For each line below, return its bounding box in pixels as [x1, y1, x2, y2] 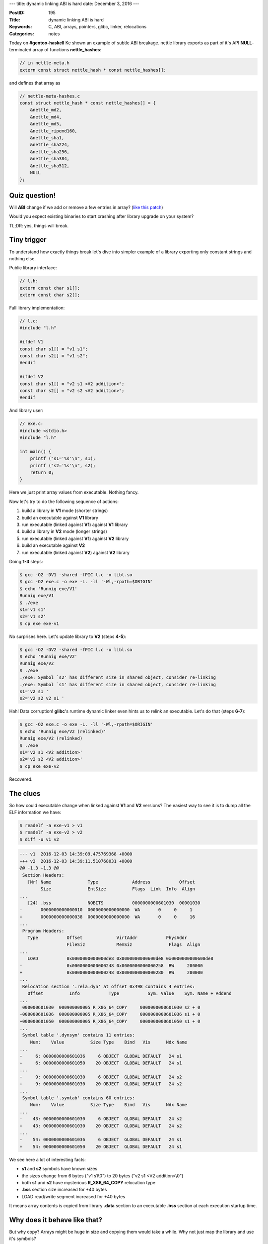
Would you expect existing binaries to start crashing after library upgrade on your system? [9, 213, 194, 219]
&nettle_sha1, [30, 135, 65, 141]
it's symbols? [9, 1236, 36, 1242]
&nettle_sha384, [30, 156, 69, 162]
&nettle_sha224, [30, 142, 69, 148]
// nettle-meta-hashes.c [19, 93, 80, 99]
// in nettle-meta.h [19, 60, 69, 66]
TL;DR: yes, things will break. [9, 222, 69, 228]
